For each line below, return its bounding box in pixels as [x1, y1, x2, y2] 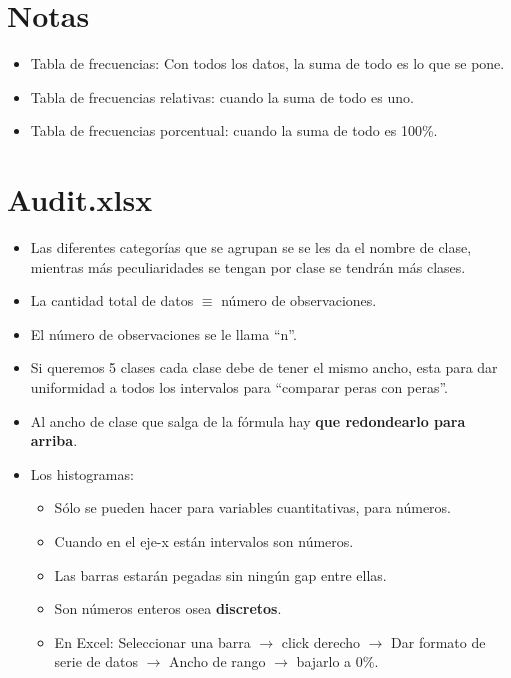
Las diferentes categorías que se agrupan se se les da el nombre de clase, [30, 237, 472, 258]
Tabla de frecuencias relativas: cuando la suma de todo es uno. [30, 86, 414, 107]
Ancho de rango [169, 651, 266, 672]
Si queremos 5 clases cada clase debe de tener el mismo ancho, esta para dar [30, 357, 498, 378]
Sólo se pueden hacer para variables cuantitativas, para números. [54, 497, 451, 518]
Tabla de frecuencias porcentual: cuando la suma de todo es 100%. [30, 120, 438, 141]
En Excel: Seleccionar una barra [54, 631, 251, 652]
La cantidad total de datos [30, 290, 194, 311]
